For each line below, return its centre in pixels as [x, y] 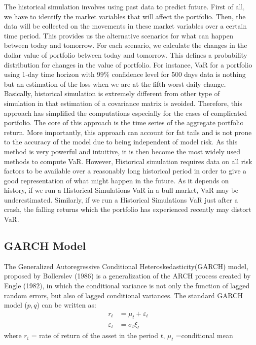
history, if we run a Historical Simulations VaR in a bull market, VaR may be [121, 190]
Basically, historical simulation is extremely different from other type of [112, 93]
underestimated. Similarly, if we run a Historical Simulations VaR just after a [121, 199]
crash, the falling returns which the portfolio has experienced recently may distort [128, 209]
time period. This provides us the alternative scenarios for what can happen [119, 35]
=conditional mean [204, 335]
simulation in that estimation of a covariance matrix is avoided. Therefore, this [123, 103]
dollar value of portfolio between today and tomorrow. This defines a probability [126, 54]
